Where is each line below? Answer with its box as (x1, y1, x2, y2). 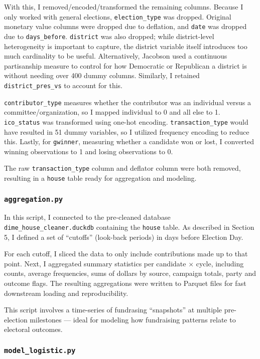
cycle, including (196, 258, 244, 268)
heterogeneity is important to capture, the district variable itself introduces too (4, 41, 247, 51)
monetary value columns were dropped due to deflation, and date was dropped (4, 21, 247, 32)
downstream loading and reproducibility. (4, 287, 128, 298)
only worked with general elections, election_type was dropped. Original (4, 11, 231, 22)
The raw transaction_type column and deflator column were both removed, (4, 163, 241, 173)
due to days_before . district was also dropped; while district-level (4, 31, 214, 41)
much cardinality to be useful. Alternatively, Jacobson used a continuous (4, 51, 227, 61)
